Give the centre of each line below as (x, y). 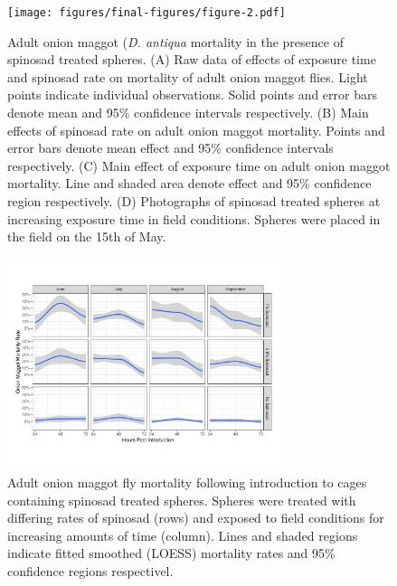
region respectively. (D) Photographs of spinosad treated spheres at (194, 201)
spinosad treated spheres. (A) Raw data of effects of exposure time (192, 59)
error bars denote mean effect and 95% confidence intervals (170, 148)
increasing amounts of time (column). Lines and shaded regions (183, 535)
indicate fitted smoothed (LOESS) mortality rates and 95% (171, 553)
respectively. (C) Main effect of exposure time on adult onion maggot (199, 165)
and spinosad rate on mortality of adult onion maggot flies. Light (188, 76)
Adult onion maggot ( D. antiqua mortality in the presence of (175, 41)
